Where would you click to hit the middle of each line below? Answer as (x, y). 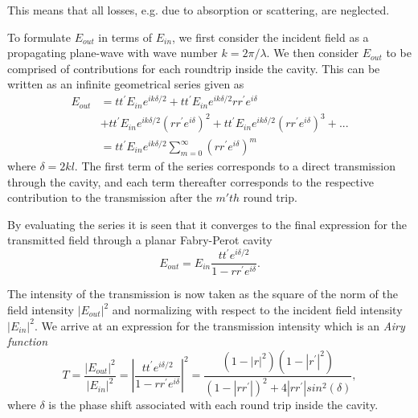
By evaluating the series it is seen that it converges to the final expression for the (207, 224)
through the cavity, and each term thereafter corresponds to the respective (191, 181)
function (28, 341)
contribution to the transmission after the (110, 197)
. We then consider (313, 53)
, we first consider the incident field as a (270, 37)
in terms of (125, 37)
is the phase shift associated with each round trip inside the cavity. (213, 405)
